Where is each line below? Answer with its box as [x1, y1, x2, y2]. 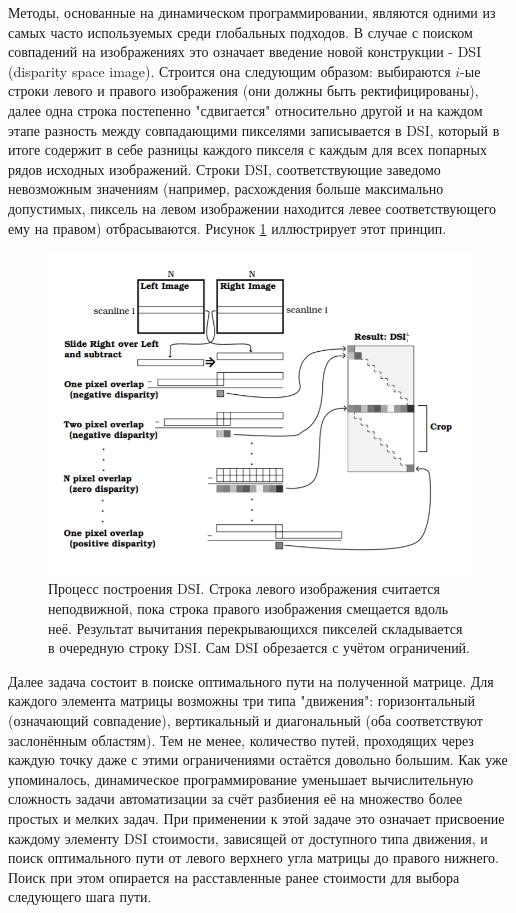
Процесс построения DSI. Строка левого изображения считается [48, 578, 441, 599]
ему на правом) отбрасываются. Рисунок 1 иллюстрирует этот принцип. [8, 217, 447, 238]
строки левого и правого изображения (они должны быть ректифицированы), [8, 80, 479, 101]
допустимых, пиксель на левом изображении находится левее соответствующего [8, 197, 497, 218]
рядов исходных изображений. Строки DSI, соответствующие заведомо [8, 158, 441, 179]
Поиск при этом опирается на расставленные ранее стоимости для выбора [8, 866, 460, 887]
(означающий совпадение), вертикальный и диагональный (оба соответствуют [8, 709, 483, 730]
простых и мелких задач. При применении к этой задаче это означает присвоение [8, 807, 505, 828]
